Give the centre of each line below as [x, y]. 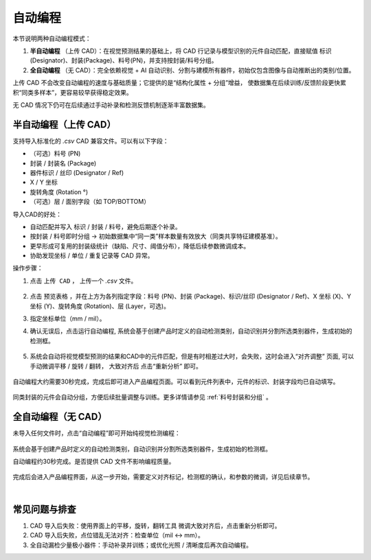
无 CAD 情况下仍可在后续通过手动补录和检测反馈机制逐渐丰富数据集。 [111, 105]
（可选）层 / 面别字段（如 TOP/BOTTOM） [90, 202]
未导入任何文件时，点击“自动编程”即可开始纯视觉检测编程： [97, 433]
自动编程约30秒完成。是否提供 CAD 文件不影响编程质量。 [94, 462]
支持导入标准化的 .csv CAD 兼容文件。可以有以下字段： [91, 141]
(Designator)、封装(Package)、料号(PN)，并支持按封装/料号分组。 [124, 60]
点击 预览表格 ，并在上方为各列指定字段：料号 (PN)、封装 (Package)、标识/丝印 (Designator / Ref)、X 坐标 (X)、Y [191, 296]
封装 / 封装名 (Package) [63, 163]
